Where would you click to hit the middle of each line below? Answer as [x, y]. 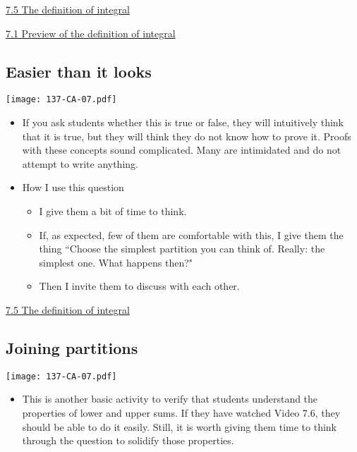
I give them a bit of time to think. [113, 211]
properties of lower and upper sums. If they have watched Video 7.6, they [181, 413]
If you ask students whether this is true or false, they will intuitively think [183, 122]
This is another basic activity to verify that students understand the [170, 399]
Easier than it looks [79, 71]
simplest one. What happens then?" [116, 262]
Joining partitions [72, 347]
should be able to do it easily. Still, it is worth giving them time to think [179, 426]
